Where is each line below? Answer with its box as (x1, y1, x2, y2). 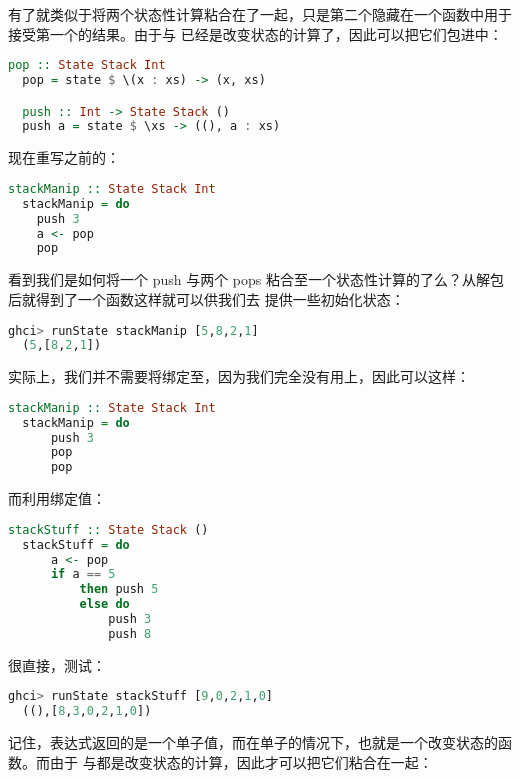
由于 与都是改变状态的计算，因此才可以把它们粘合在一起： (49, 751, 433, 772)
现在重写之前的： (8, 147, 120, 168)
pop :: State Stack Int (8, 58, 166, 73)
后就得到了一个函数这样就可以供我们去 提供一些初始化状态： (8, 288, 405, 309)
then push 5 (79, 582, 159, 597)
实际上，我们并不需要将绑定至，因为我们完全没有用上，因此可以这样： (8, 366, 470, 387)
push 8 (108, 626, 152, 641)
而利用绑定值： (8, 488, 106, 509)
